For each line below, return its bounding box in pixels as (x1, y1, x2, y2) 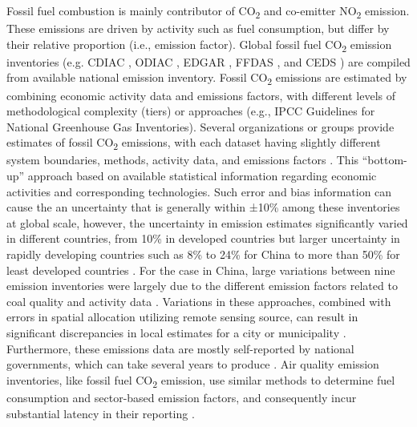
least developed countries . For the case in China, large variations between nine (6, 261, 395, 278)
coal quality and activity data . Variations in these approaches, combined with (6, 292, 391, 309)
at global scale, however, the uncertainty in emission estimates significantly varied (6, 214, 408, 231)
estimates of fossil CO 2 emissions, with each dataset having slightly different (6, 134, 381, 153)
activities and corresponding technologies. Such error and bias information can (6, 183, 392, 199)
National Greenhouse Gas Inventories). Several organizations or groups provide (6, 118, 395, 135)
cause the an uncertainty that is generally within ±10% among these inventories (6, 199, 400, 216)
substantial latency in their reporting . (6, 405, 195, 421)
